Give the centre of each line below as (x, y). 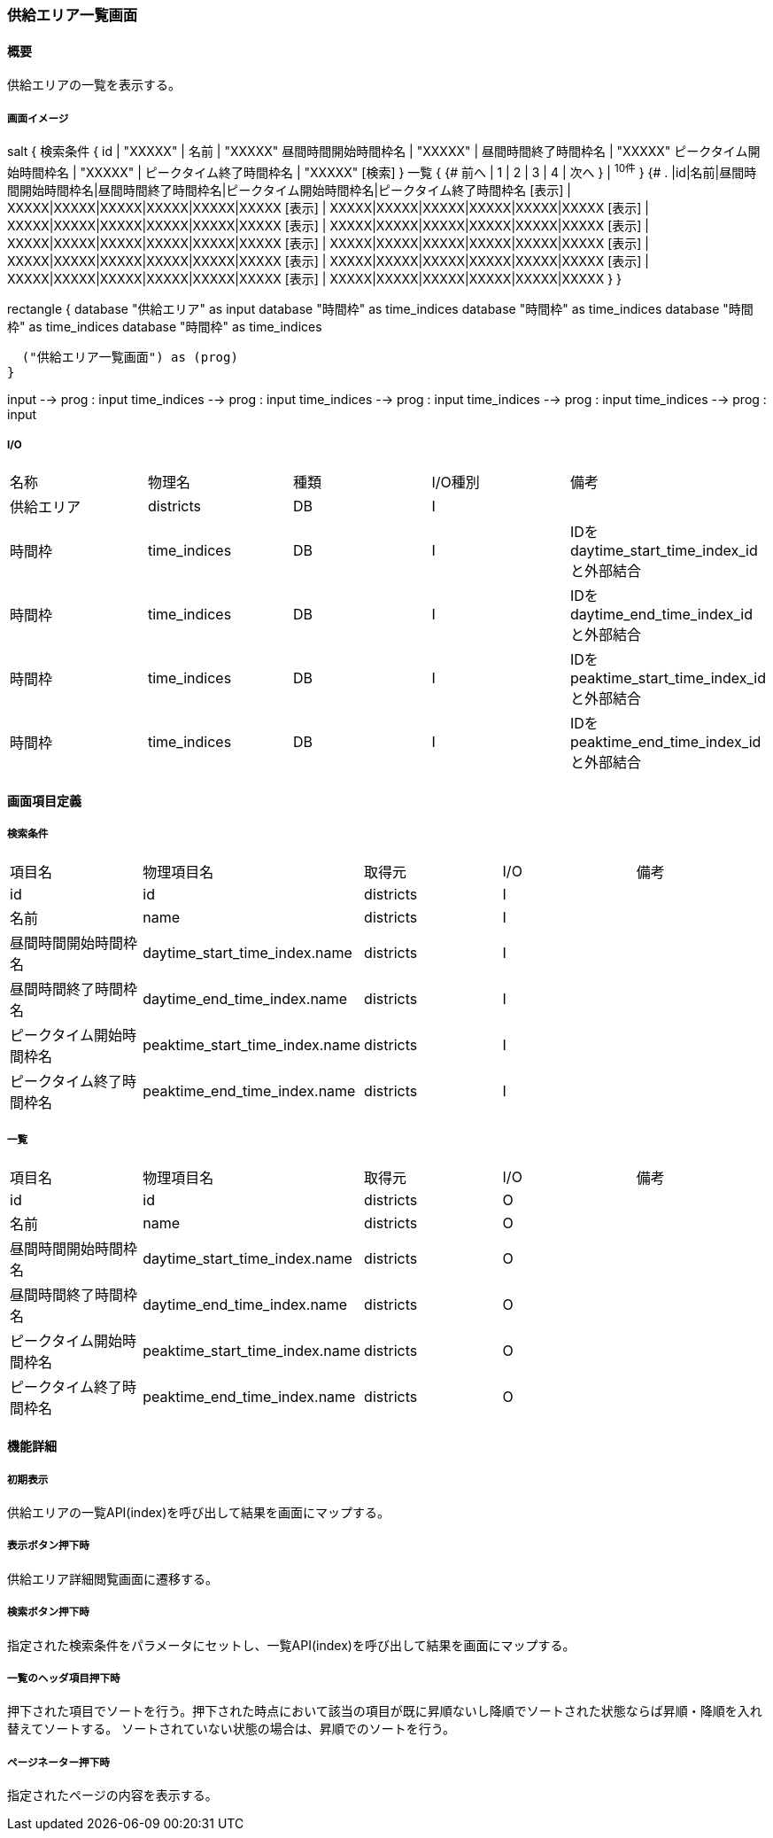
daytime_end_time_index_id (662, 615)
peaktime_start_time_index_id (668, 678)
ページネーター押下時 (58, 1762)
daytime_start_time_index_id (664, 551)
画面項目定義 (44, 801)
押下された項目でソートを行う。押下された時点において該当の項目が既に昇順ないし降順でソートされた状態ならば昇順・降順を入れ (385, 1711)
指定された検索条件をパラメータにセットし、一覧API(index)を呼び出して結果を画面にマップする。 (291, 1645)
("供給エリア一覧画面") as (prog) (130, 357)
